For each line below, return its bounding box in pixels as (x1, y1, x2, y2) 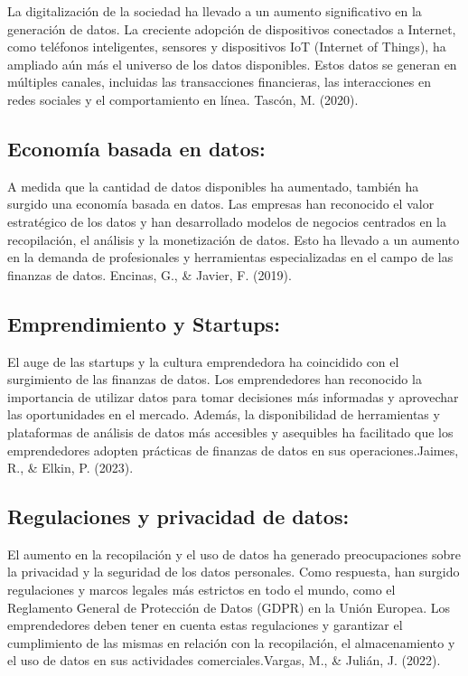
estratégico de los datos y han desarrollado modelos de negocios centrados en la (7, 211, 446, 230)
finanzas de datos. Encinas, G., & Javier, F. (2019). (7, 265, 292, 284)
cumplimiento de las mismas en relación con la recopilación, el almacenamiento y (7, 633, 455, 652)
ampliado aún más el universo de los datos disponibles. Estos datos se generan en (7, 54, 457, 73)
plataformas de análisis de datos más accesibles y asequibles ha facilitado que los (7, 422, 454, 441)
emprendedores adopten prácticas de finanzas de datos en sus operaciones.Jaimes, (7, 440, 459, 459)
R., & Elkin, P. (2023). (7, 458, 134, 477)
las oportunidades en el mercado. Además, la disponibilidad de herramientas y (7, 405, 440, 424)
